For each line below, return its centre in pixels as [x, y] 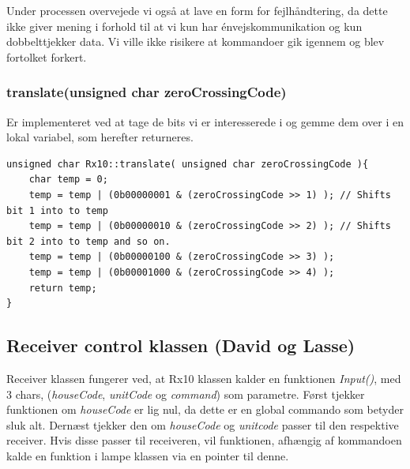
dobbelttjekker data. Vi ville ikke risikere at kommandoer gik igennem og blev [196, 41]
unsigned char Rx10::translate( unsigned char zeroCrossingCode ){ [188, 164]
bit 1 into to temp [57, 210]
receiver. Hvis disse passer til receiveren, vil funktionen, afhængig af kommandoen [204, 440]
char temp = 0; [68, 180]
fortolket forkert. [47, 56]
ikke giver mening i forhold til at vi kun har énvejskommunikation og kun [184, 26]
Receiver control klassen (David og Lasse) [181, 345]
